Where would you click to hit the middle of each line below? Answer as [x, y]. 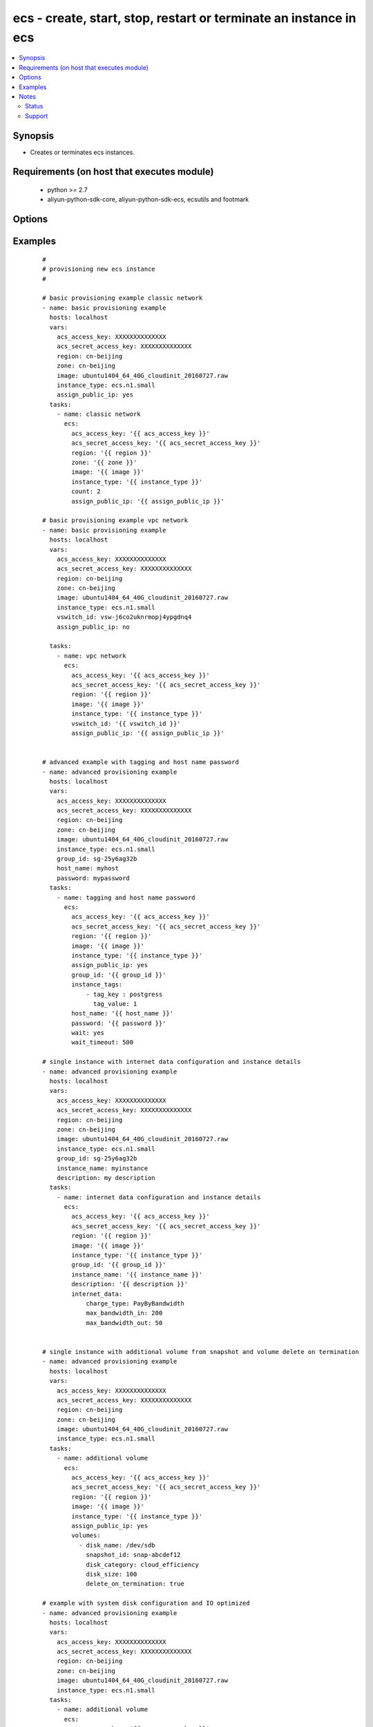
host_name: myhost [88, 868]
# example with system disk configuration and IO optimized [146, 1603]
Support [37, 116]
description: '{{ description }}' [130, 1284]
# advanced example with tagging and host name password [141, 762]
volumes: [86, 1536]
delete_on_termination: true [135, 1584]
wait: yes [88, 1033]
